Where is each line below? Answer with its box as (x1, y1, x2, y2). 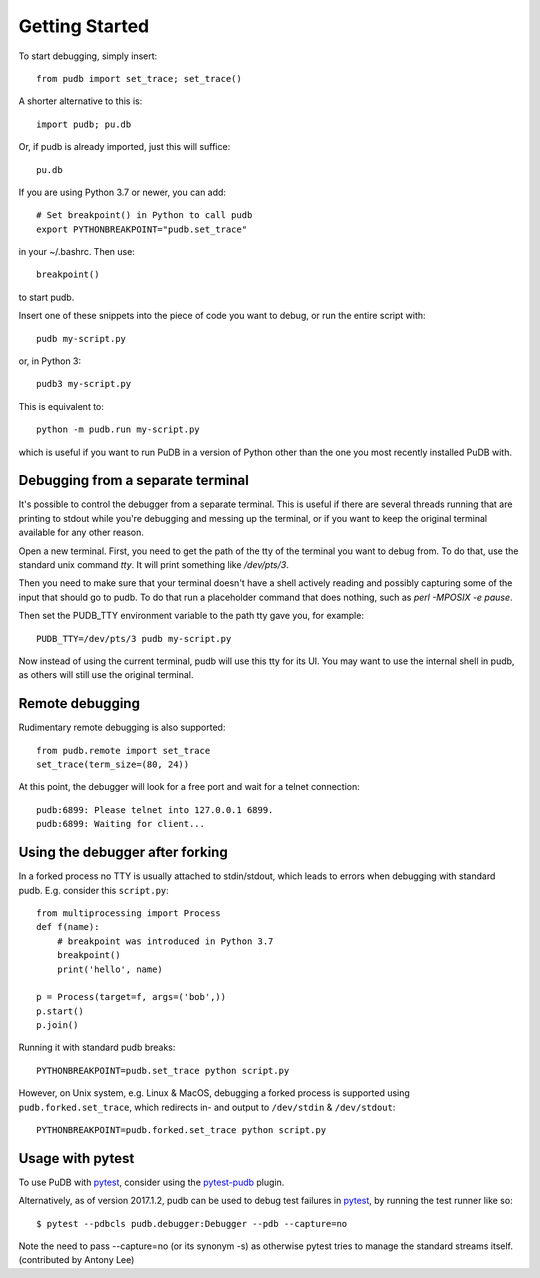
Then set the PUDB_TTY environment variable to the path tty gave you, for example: (18, 610, 365, 622)
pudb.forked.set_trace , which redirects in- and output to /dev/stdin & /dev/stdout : (18, 1101, 396, 1113)
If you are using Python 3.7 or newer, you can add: (18, 186, 227, 198)
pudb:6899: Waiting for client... (36, 818, 205, 830)
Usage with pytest (18, 1150, 135, 1167)
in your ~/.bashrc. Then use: (18, 246, 135, 258)
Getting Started (18, 15, 150, 37)
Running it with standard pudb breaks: (18, 1041, 176, 1054)
